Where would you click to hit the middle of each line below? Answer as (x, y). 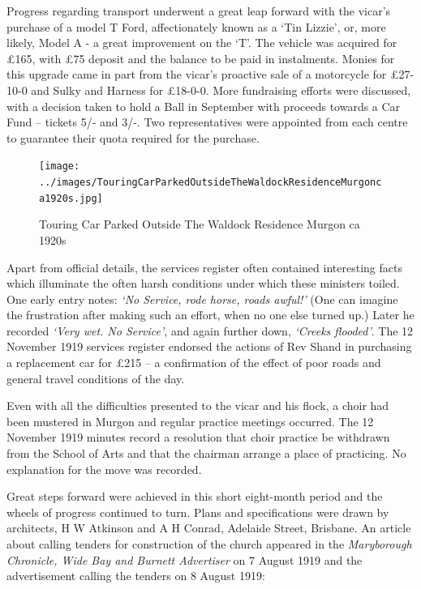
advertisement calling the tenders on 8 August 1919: (136, 576)
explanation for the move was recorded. (104, 469)
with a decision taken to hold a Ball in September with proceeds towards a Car (204, 106)
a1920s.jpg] (71, 198)
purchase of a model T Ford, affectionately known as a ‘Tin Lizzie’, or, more (196, 26)
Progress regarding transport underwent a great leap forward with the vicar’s (199, 11)
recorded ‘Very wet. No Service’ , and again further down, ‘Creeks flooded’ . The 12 (210, 330)
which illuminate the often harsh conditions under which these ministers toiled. (203, 283)
